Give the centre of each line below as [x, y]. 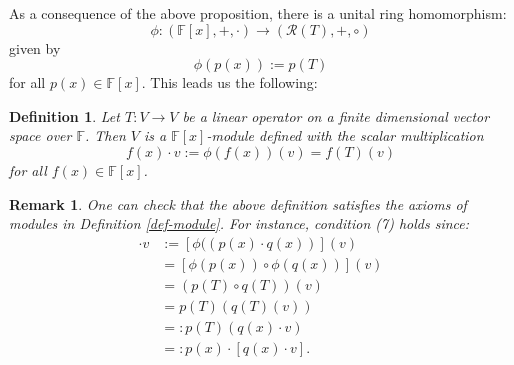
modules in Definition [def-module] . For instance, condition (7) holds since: [239, 223]
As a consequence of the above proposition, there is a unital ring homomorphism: [258, 13]
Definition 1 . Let [64, 115]
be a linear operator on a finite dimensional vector [336, 115]
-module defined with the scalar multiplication [345, 135]
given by [35, 47]
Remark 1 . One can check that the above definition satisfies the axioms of [238, 203]
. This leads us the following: [229, 82]
